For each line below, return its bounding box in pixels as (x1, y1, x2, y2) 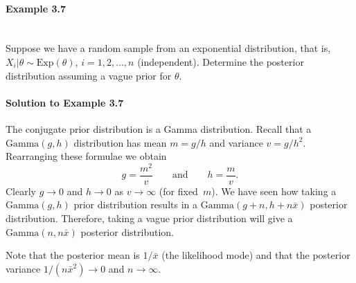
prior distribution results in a (73, 197, 198, 212)
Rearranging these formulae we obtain (6, 149, 167, 163)
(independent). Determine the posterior (137, 54, 304, 69)
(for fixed (159, 183, 198, 198)
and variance (209, 135, 263, 149)
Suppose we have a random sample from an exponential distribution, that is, (6, 41, 331, 55)
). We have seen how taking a (211, 183, 337, 198)
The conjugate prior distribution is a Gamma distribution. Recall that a (6, 121, 312, 136)
